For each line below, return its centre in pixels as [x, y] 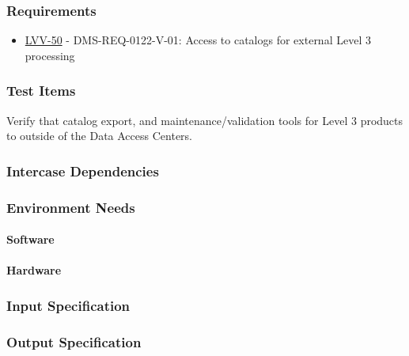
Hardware [34, 270]
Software [30, 239]
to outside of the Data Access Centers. [99, 136]
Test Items [41, 91]
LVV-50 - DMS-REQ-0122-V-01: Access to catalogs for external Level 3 [198, 40]
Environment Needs [71, 207]
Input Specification [68, 305]
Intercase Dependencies [83, 170]
